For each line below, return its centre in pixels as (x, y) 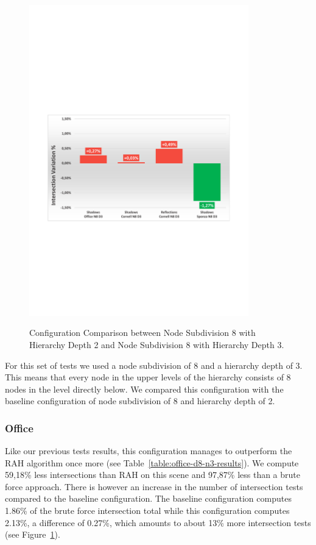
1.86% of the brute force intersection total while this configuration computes (147, 511)
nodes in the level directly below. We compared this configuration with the (144, 389)
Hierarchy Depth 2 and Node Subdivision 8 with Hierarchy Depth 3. (157, 344)
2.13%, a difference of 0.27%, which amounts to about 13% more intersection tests (158, 522)
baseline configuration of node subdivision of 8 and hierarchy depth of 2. (140, 401)
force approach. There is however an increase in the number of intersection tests (154, 486)
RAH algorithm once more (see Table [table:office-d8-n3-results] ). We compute (152, 462)
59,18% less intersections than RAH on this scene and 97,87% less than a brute (153, 475)
